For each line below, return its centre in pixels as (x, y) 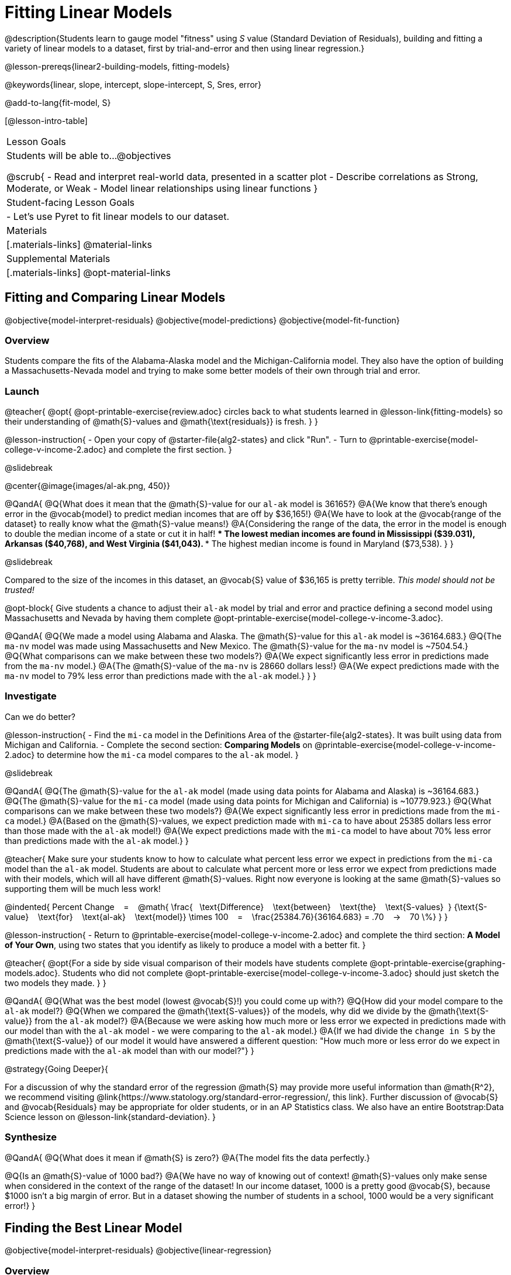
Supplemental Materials (58, 258)
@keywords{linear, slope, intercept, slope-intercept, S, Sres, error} (133, 84)
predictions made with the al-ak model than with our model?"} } (130, 1050)
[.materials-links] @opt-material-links (89, 272)
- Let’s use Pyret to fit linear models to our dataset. (118, 216)
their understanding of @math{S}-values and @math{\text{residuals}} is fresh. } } (161, 422)
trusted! (20, 590)
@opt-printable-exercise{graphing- (438, 963)
